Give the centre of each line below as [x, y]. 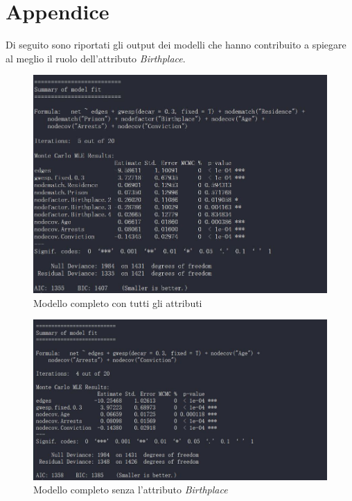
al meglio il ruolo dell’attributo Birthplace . [96, 58]
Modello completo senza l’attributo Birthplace [131, 490]
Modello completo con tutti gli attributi [118, 302]
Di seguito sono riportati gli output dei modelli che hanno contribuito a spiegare [176, 45]
